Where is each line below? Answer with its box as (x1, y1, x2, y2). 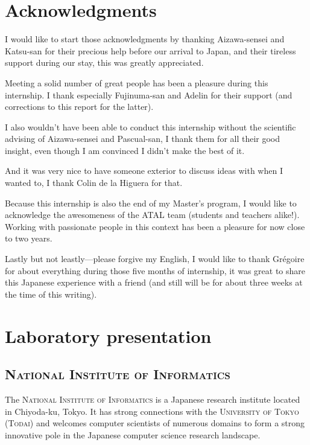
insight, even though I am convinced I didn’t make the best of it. (5, 144, 245, 156)
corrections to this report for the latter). (5, 100, 154, 113)
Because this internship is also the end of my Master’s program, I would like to (5, 196, 297, 209)
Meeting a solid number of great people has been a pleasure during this (5, 76, 268, 89)
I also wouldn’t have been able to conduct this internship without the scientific (5, 120, 296, 133)
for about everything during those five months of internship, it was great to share (5, 264, 306, 277)
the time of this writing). (5, 287, 97, 300)
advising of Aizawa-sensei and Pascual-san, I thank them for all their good (5, 132, 280, 145)
